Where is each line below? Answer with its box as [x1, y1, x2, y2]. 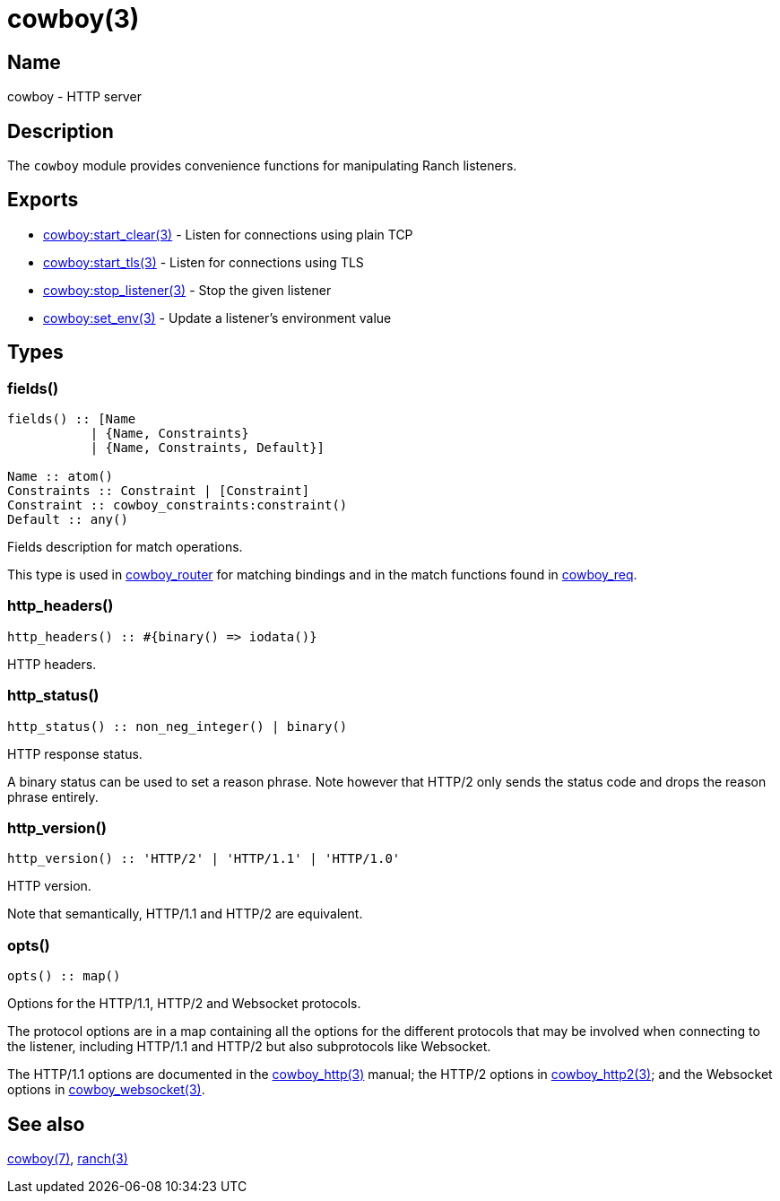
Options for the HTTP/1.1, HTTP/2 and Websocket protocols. [7, 996, 361, 1012]
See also [7, 1112, 85, 1136]
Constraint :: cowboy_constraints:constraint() [7, 498, 348, 513]
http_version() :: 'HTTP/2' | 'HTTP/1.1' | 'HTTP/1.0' [7, 851, 401, 866]
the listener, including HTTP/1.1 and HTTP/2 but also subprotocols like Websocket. [7, 1039, 491, 1055]
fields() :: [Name [7, 412, 136, 427]
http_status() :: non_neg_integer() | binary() [7, 718, 348, 734]
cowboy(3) [7, 4, 140, 34]
